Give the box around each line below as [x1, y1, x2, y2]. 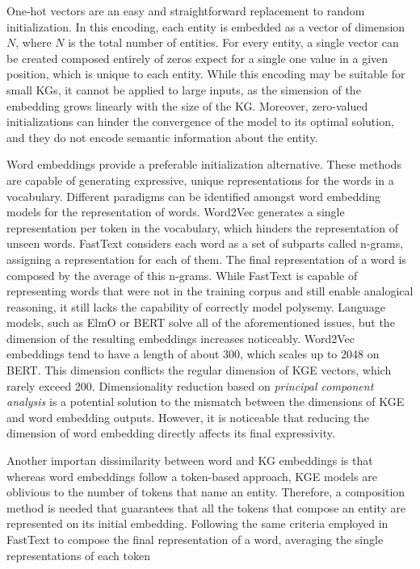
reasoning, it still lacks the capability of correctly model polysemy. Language [6, 298, 385, 315]
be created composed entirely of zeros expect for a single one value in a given [6, 49, 388, 66]
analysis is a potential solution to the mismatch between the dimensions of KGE [6, 393, 405, 410]
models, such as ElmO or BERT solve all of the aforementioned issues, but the [6, 314, 395, 331]
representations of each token [6, 546, 150, 563]
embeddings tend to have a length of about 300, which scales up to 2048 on [6, 345, 380, 362]
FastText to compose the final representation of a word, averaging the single [6, 531, 384, 547]
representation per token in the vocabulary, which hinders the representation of [6, 219, 399, 236]
